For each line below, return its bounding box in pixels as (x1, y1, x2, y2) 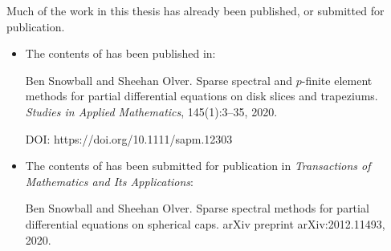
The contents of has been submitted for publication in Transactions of (25, 157, 371, 174)
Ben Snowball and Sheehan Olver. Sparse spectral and (25, 71, 293, 88)
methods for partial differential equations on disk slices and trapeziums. (25, 87, 378, 104)
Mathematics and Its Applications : (25, 172, 193, 189)
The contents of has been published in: (25, 45, 216, 62)
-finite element (301, 71, 373, 88)
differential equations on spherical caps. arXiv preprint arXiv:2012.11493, (25, 215, 385, 232)
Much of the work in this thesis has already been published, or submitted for (6, 2, 385, 18)
